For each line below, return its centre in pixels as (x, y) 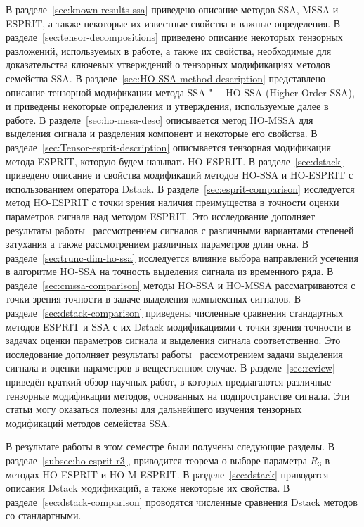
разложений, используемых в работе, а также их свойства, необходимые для (169, 50)
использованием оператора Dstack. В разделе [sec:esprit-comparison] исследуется (180, 188)
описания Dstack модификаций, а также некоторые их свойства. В (148, 488)
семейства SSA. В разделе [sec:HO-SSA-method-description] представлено (165, 78)
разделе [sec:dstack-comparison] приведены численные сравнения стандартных (175, 313)
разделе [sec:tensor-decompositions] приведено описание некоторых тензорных (174, 37)
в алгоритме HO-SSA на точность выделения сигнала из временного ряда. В (170, 271)
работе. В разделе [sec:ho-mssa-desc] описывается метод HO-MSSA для (160, 119)
